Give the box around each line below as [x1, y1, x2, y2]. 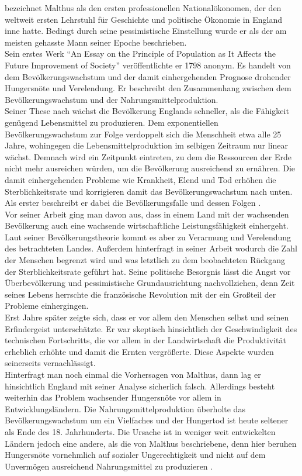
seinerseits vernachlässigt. [5, 357, 96, 369]
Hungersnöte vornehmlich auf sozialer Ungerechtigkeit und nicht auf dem [5, 449, 266, 461]
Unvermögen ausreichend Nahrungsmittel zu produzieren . [5, 460, 213, 472]
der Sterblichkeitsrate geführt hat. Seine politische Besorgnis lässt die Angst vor [5, 265, 291, 277]
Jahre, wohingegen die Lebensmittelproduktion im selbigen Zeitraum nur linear [5, 139, 288, 151]
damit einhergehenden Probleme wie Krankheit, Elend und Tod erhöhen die [5, 173, 276, 185]
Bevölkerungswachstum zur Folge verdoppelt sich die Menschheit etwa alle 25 [5, 127, 282, 140]
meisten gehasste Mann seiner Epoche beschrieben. [5, 36, 187, 48]
